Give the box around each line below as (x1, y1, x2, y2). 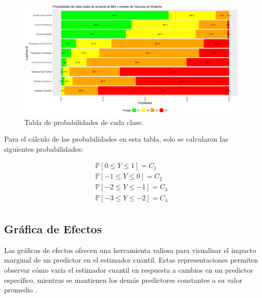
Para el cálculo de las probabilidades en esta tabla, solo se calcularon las (4, 134, 228, 144)
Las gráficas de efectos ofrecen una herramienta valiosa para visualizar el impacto (4, 244, 256, 255)
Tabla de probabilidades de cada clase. (24, 116, 144, 127)
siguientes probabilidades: (4, 143, 83, 154)
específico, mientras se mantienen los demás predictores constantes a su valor (4, 274, 242, 285)
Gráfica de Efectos (4, 221, 102, 236)
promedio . (4, 284, 37, 295)
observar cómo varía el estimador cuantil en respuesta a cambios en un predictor (4, 264, 253, 275)
